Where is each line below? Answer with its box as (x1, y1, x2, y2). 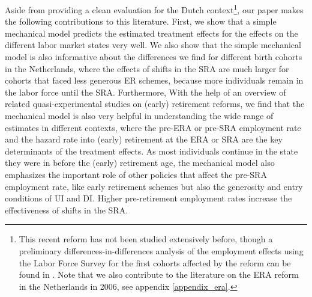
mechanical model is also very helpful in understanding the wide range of (5, 109, 274, 121)
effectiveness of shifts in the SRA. (5, 203, 128, 216)
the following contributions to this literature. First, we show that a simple (5, 15, 277, 28)
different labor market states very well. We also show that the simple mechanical (5, 38, 301, 51)
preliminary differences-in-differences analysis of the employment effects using (19, 244, 304, 257)
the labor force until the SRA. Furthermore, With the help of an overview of (5, 85, 286, 98)
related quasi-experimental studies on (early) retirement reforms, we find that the (5, 97, 305, 110)
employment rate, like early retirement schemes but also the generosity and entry (5, 180, 303, 192)
